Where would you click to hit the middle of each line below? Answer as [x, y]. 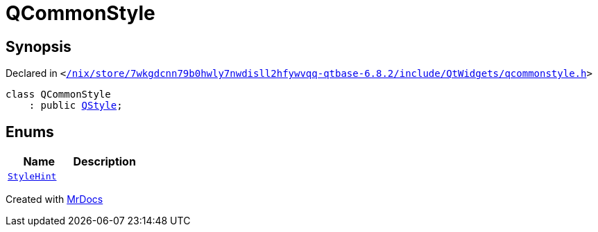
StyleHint [32, 177]
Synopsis [39, 46]
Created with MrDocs [54, 199]
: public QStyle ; [76, 106]
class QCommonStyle [58, 95]
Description [104, 162]
